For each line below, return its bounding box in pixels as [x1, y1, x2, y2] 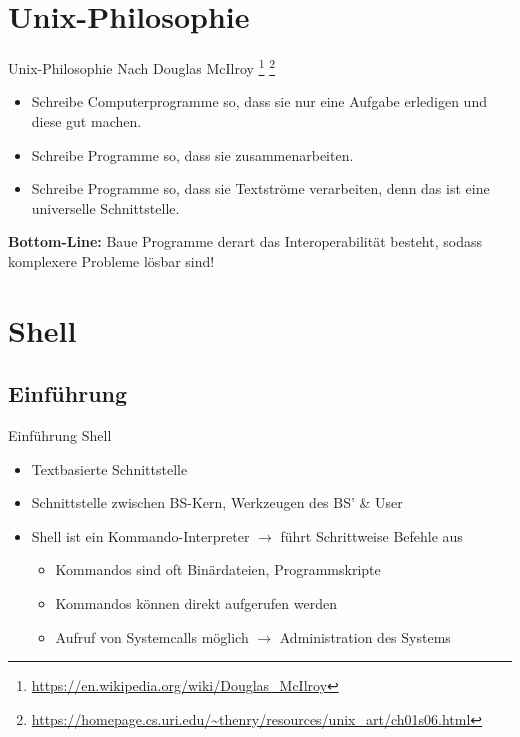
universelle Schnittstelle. [31, 197, 180, 218]
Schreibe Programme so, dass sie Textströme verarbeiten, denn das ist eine [31, 178, 490, 199]
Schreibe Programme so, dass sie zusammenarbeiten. [31, 144, 354, 165]
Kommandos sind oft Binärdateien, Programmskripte [55, 559, 381, 580]
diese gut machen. [31, 110, 142, 131]
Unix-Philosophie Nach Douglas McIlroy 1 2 [8, 55, 276, 78]
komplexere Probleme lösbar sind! [8, 250, 215, 271]
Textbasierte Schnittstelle [31, 458, 188, 479]
